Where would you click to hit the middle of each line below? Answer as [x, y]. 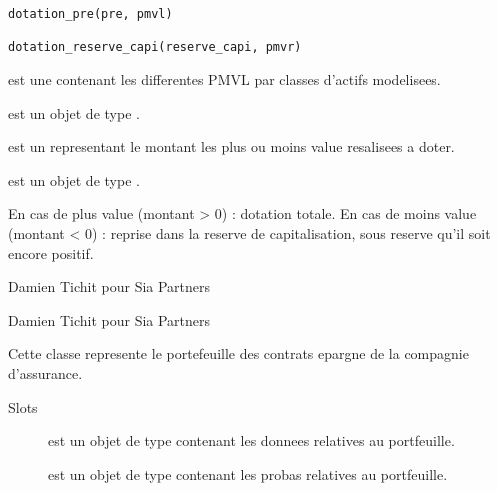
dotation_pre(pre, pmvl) [90, 14]
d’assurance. [45, 372]
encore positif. [51, 252]
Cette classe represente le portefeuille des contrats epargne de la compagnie [238, 353]
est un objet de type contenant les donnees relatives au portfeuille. [251, 440]
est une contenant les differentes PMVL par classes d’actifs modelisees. [224, 78]
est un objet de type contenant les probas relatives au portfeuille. [248, 473]
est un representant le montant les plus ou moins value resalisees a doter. [231, 146]
